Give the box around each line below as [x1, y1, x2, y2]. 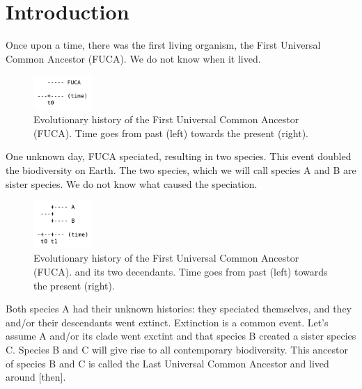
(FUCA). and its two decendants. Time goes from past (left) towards [33, 264, 328, 279]
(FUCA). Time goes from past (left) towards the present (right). [33, 125, 308, 140]
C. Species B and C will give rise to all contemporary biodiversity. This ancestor [6, 342, 348, 356]
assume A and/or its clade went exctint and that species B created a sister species [6, 328, 356, 343]
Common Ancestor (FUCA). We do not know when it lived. [6, 51, 261, 65]
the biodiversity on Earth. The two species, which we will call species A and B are [6, 163, 356, 177]
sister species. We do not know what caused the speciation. [6, 176, 258, 191]
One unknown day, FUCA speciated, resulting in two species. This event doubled [6, 149, 352, 164]
